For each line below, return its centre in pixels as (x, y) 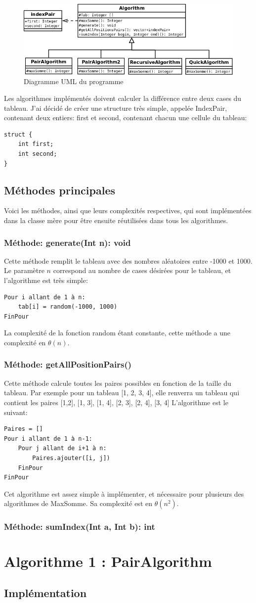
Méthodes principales (60, 190)
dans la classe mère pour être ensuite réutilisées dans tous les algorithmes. (116, 220)
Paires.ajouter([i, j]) (71, 458)
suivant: (16, 412)
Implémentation (45, 592)
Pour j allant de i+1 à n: (62, 448)
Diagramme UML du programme (74, 81)
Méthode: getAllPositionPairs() (68, 364)
